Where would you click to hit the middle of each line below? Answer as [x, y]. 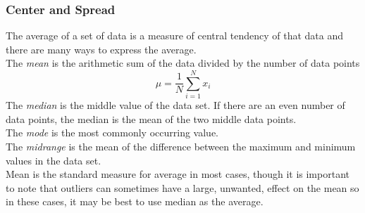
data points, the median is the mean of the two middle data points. [151, 118]
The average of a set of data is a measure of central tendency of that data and [175, 35]
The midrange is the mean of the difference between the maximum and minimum [181, 146]
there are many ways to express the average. [101, 49]
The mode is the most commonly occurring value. [112, 133]
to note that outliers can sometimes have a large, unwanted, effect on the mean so [182, 187]
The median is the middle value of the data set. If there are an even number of [175, 105]
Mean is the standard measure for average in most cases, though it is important [178, 174]
